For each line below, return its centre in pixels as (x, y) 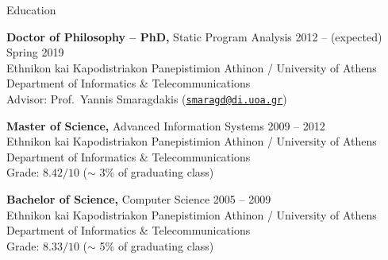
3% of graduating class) (157, 172)
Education (31, 10)
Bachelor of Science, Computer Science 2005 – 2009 (139, 199)
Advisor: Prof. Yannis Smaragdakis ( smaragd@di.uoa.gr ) (147, 98)
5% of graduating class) (157, 245)
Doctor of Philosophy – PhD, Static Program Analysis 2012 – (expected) (194, 36)
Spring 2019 (35, 52)
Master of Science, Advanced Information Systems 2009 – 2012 (166, 125)
